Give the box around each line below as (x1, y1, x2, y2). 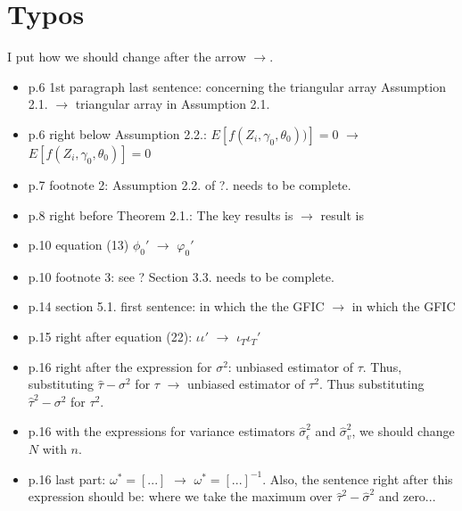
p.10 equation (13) (28, 235, 129, 254)
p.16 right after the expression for (28, 357, 212, 375)
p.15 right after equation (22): (28, 327, 193, 346)
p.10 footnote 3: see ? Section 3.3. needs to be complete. (28, 267, 334, 285)
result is (320, 205, 364, 224)
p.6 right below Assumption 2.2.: (28, 124, 207, 143)
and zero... (378, 487, 436, 506)
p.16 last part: (28, 469, 106, 488)
